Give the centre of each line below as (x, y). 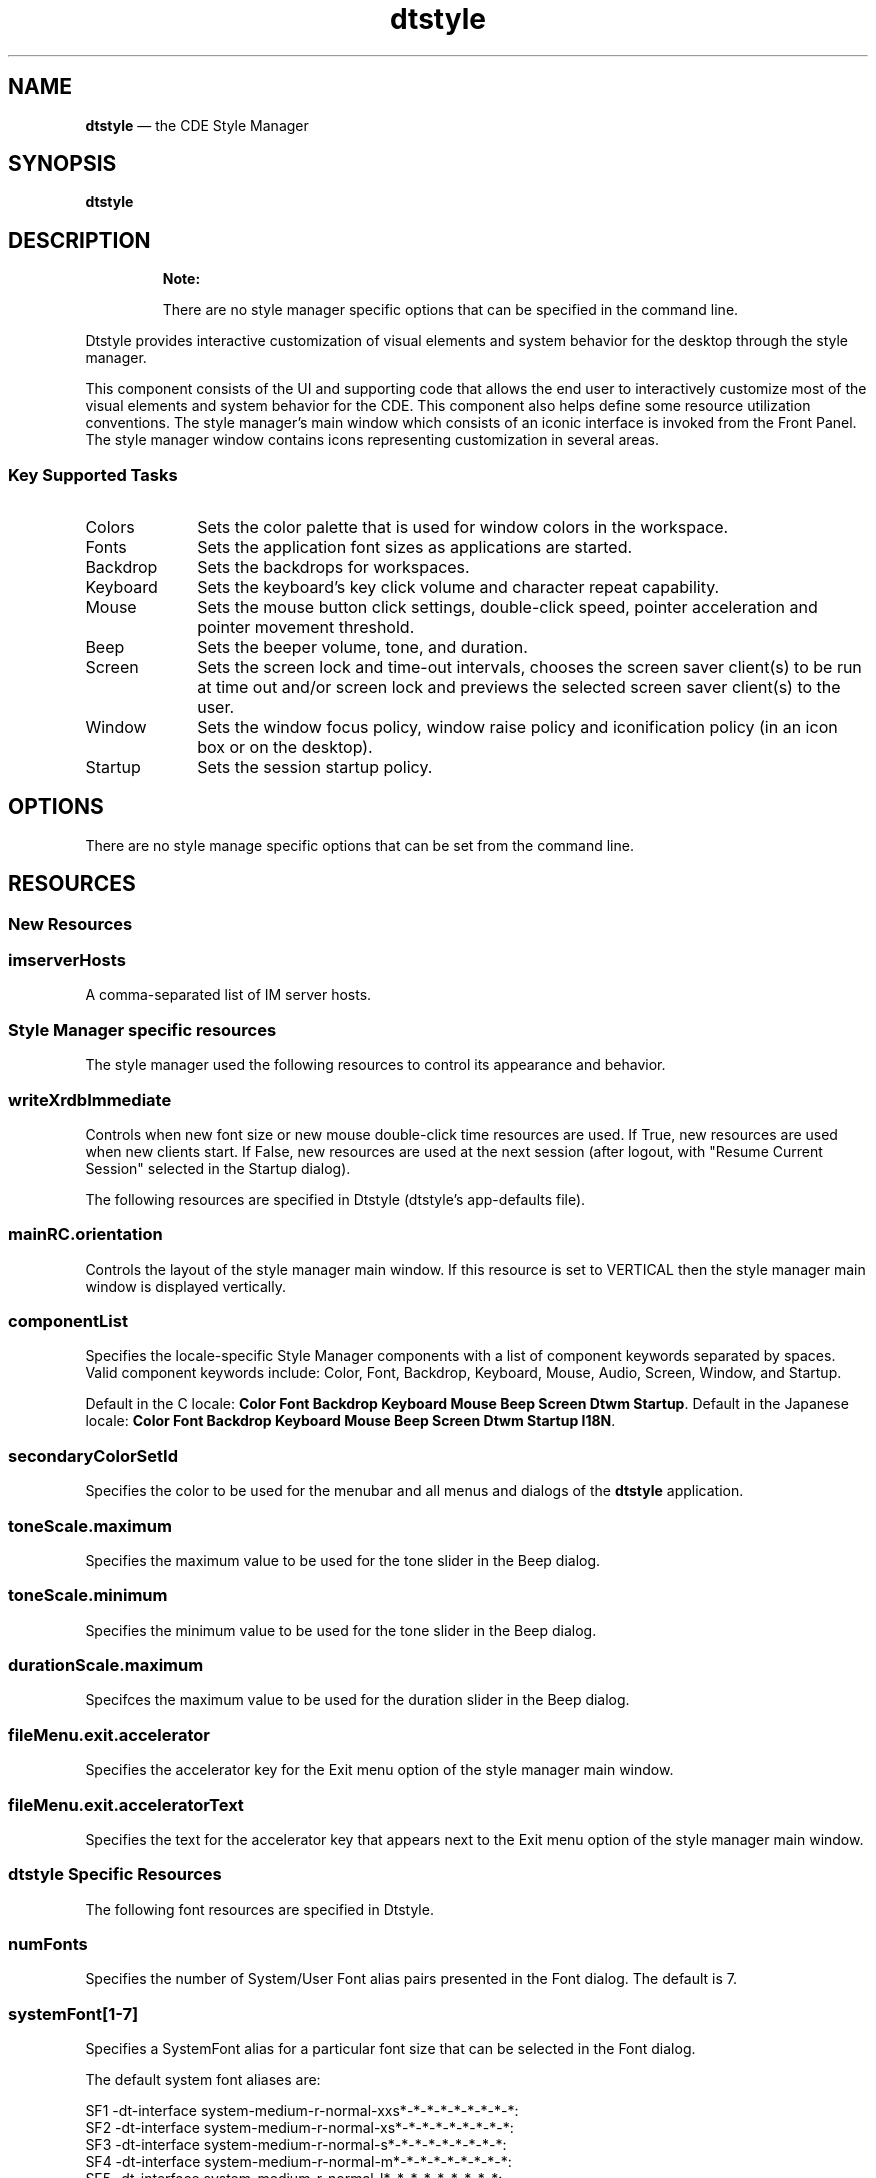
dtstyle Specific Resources (115, 1874)
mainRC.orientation (85, 1234)
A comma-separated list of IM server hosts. (228, 995)
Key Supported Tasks (93, 474)
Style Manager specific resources (142, 1029)
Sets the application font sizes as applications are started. (415, 547)
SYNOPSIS (62, 164)
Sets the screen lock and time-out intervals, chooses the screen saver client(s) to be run (529, 667)
